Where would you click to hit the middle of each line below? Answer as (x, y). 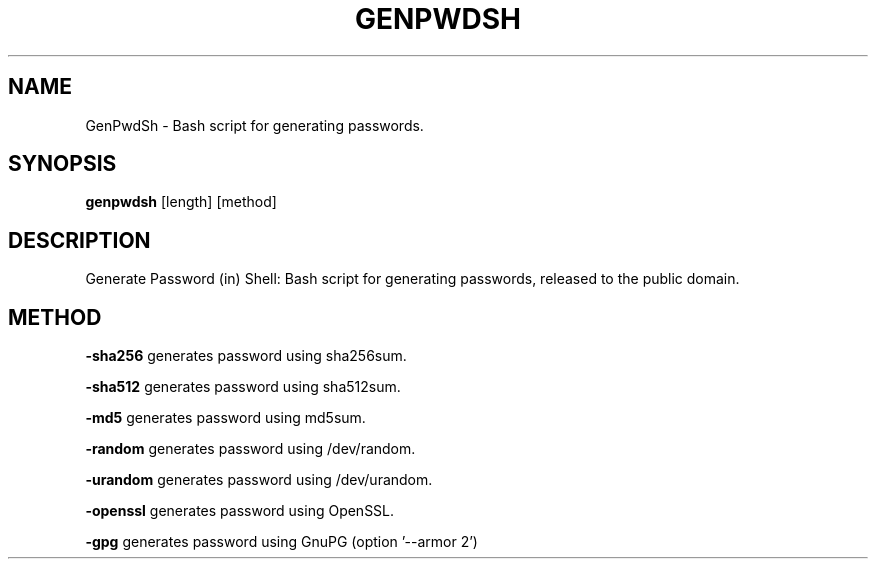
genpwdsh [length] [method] (181, 202)
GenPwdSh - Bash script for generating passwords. (254, 125)
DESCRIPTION (79, 240)
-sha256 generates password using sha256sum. (246, 356)
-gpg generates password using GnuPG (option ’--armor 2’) (281, 542)
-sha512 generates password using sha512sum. (243, 387)
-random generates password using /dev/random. (250, 449)
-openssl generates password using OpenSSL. (240, 511)
